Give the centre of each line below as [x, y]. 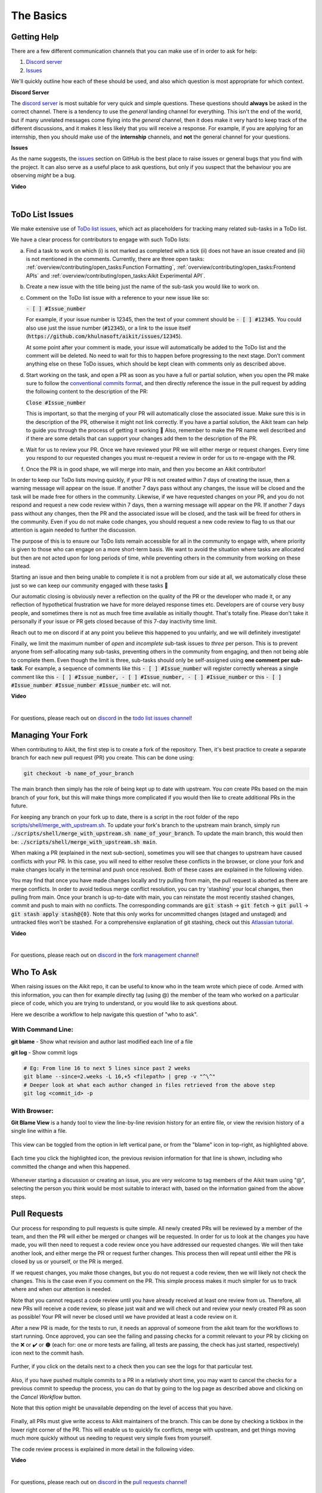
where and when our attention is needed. [62, 1289]
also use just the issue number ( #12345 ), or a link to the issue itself [108, 328]
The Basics [39, 16]
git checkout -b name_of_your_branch [79, 774]
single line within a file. [39, 1131]
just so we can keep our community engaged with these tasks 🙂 [89, 585]
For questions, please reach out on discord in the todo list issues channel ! [102, 718]
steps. [18, 1197]
